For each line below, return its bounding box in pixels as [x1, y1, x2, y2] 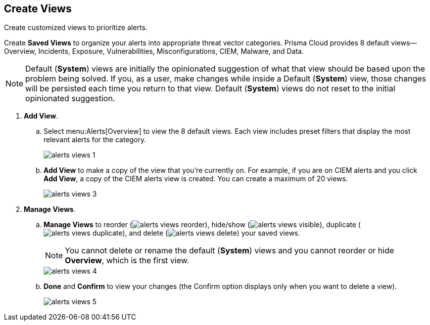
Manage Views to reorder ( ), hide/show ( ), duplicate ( [44, 220, 361, 229]
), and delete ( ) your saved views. [122, 229, 300, 238]
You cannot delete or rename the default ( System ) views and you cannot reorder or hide [65, 245, 394, 256]
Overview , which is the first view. [65, 255, 190, 266]
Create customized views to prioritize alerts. [4, 23, 147, 32]
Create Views [4, 2, 72, 15]
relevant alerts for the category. [44, 135, 146, 144]
